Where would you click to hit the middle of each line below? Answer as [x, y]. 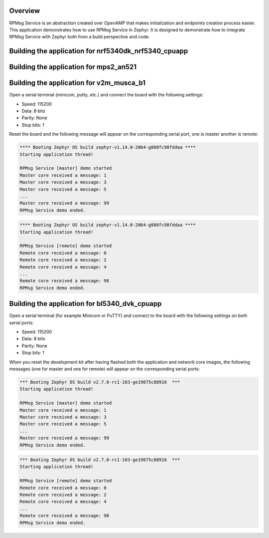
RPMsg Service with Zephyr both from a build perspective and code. [79, 37]
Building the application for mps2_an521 [73, 67]
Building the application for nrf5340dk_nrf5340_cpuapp [99, 51]
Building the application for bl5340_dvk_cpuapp [85, 304]
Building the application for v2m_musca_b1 [77, 83]
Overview [25, 11]
